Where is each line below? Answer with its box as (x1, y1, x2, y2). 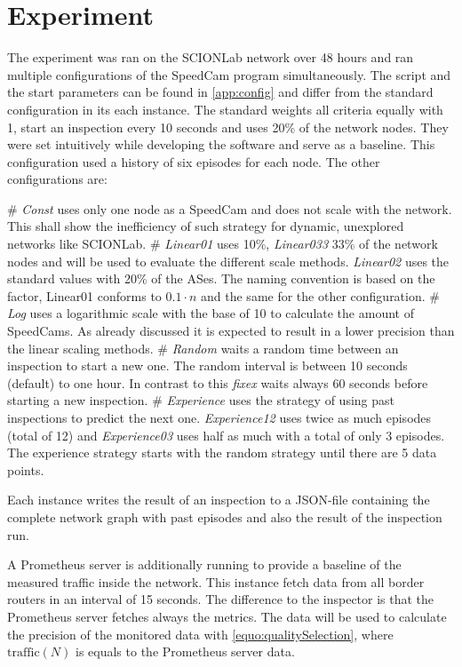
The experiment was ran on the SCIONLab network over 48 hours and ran (7, 48, 414, 67)
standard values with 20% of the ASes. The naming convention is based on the (7, 269, 435, 288)
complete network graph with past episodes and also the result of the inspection (7, 507, 442, 526)
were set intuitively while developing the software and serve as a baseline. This (7, 135, 435, 154)
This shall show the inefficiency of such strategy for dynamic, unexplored (7, 217, 404, 235)
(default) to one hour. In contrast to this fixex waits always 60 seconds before (7, 373, 428, 392)
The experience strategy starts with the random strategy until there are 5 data (7, 443, 437, 462)
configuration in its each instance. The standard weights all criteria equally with (7, 99, 443, 118)
